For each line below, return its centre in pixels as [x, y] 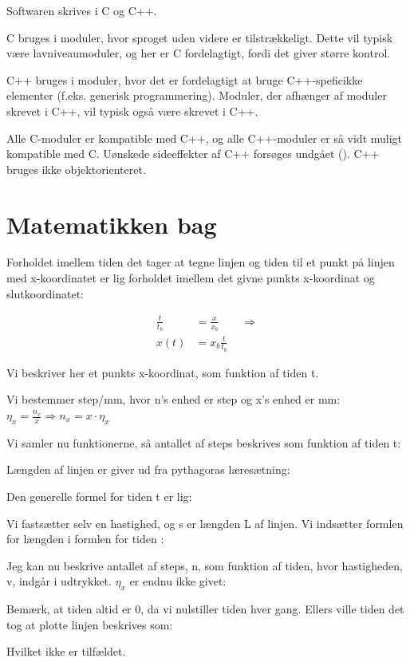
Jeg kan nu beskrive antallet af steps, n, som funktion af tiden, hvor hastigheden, [205, 565]
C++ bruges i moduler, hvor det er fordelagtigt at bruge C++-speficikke [185, 79]
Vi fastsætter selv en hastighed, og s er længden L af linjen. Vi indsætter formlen [205, 523]
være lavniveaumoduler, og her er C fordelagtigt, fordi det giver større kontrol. [199, 53]
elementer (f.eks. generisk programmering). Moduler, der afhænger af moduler [197, 95]
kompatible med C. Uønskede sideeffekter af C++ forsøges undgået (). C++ [193, 154]
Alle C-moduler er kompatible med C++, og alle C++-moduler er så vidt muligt [205, 138]
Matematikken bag [112, 224]
